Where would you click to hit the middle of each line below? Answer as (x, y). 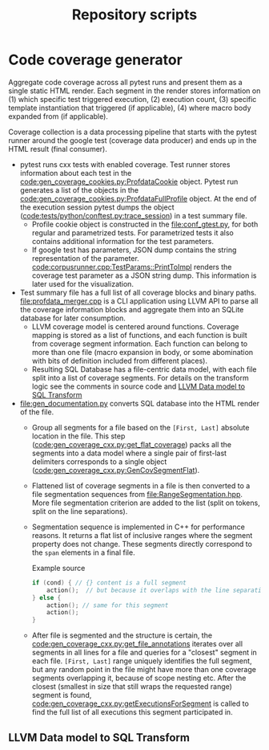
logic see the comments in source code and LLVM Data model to (139, 386)
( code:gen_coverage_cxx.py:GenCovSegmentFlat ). (116, 470)
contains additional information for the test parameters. (123, 241)
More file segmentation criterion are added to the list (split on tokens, (146, 503)
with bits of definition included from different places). (120, 361)
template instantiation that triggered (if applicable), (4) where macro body (130, 108)
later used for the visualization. (83, 283)
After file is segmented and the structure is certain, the (122, 635)
